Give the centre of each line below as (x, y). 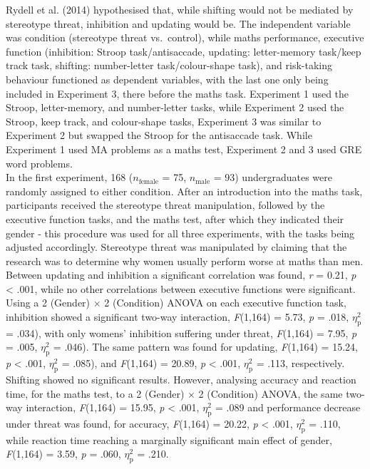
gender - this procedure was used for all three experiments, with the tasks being (180, 233)
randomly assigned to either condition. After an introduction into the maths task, (184, 191)
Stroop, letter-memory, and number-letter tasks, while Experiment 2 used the (175, 107)
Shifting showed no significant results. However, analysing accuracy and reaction (181, 380)
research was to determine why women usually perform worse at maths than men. (185, 261)
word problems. (39, 163)
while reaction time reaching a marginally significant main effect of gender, (169, 439)
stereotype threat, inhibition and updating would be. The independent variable (178, 23)
